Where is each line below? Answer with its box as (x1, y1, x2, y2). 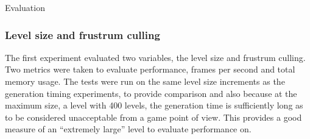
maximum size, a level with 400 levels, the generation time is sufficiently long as (5, 99, 303, 112)
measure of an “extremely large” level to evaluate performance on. (5, 123, 252, 135)
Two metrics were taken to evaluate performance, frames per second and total (5, 63, 295, 76)
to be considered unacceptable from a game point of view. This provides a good (5, 110, 302, 123)
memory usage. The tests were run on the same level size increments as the (5, 75, 285, 87)
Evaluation (5, 1, 45, 13)
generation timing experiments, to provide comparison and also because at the (5, 87, 297, 99)
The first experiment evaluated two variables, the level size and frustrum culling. (5, 51, 306, 63)
